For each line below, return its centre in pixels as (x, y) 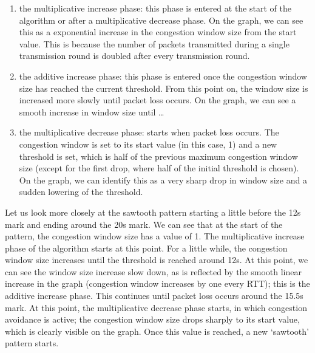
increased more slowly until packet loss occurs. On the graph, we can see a (157, 100)
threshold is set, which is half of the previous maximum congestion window (158, 156)
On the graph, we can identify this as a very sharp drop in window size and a (163, 180)
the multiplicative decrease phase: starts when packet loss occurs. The (149, 132)
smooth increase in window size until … (92, 111)
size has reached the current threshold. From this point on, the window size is (164, 88)
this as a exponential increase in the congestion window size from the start (158, 32)
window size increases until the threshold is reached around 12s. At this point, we (157, 260)
